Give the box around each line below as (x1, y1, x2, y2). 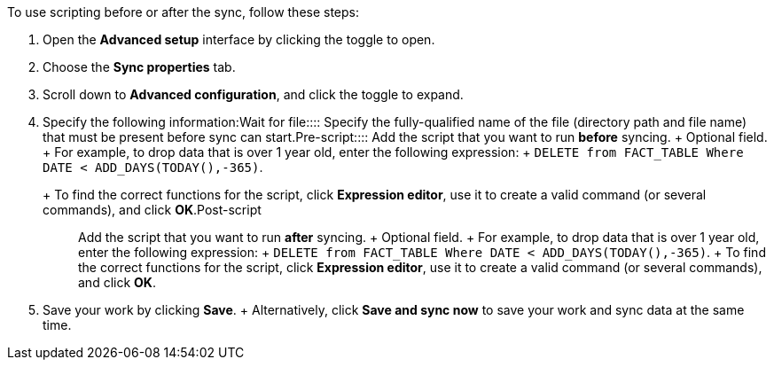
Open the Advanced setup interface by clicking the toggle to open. (43, 32, 435, 47)
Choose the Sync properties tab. (43, 59, 236, 74)
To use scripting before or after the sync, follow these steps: (7, 4, 360, 20)
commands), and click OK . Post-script (43, 202, 262, 217)
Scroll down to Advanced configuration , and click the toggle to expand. (43, 87, 464, 102)
